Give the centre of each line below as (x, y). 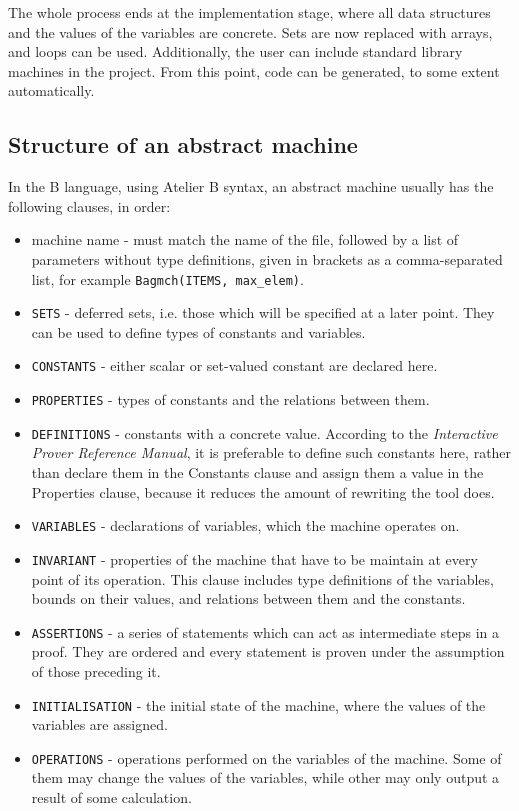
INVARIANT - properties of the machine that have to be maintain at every (254, 558)
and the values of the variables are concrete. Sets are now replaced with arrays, (250, 31)
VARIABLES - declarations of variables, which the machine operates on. (245, 525)
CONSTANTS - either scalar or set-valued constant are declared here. (234, 365)
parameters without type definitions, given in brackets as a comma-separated (267, 258)
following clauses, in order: (89, 205)
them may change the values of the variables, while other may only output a (265, 777)
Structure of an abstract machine (183, 144)
